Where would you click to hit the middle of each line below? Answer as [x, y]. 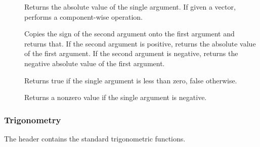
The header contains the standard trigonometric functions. [95, 138]
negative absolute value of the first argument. [95, 63]
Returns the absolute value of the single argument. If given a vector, [130, 7]
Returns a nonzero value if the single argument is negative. [116, 97]
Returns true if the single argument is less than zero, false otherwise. [131, 80]
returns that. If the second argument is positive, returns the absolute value [140, 43]
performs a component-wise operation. [83, 16]
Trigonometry [33, 119]
